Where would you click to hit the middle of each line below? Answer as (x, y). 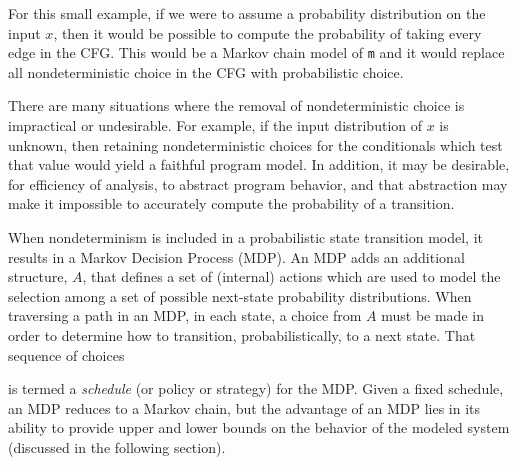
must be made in (432, 315)
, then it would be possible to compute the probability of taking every (267, 32)
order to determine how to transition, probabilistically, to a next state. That (242, 334)
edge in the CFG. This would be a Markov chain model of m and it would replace (256, 52)
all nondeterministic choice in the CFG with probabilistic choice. (206, 71)
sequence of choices (66, 354)
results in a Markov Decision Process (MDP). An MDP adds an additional (236, 256)
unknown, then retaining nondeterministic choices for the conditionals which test (255, 144)
